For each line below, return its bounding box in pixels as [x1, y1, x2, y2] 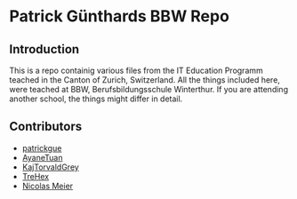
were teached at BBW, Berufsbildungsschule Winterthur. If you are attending [9, 84, 289, 94]
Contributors [9, 119, 83, 134]
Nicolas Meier [21, 180, 74, 191]
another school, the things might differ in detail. [9, 93, 183, 104]
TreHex [21, 171, 50, 181]
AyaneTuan [21, 152, 63, 163]
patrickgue [21, 142, 62, 153]
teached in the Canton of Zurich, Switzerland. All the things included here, [9, 75, 280, 85]
